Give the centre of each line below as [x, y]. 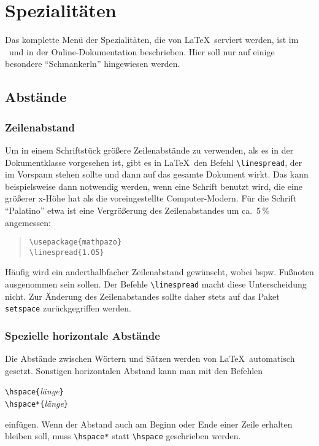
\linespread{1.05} [67, 252]
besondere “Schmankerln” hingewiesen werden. [93, 64]
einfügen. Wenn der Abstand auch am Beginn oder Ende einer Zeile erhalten [149, 424]
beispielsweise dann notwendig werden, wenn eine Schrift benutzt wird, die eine [154, 186]
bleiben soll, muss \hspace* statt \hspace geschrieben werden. [123, 436]
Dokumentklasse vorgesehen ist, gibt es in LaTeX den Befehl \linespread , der [154, 162]
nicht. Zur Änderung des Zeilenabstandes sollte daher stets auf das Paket [142, 296]
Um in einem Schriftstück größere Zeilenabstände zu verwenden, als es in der [149, 150]
